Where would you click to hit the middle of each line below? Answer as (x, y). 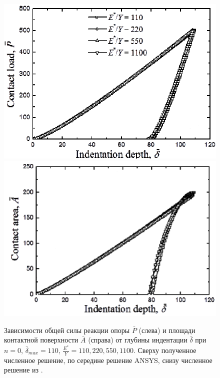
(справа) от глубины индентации (138, 340)
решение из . (23, 370)
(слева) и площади (167, 330)
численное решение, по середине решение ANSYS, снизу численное (108, 360)
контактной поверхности (41, 340)
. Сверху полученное (165, 350)
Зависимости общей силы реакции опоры (67, 330)
